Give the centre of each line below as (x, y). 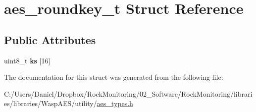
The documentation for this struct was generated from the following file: (114, 77)
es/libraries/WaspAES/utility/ (51, 103)
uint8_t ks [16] (27, 60)
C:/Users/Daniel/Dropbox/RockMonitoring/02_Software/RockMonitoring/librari (128, 93)
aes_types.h (115, 103)
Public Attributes (50, 39)
